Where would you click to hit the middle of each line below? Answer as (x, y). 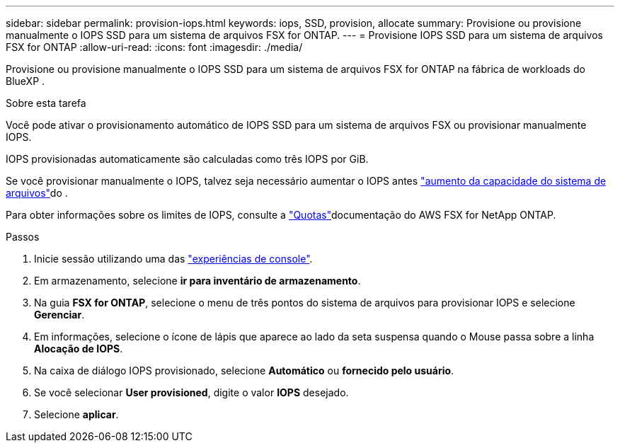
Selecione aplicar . (76, 414)
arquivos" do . (37, 193)
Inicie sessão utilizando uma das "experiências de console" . (173, 259)
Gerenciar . (59, 315)
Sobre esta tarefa (46, 103)
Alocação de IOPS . (79, 349)
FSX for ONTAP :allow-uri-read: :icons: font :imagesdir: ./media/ (154, 47)
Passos (23, 237)
